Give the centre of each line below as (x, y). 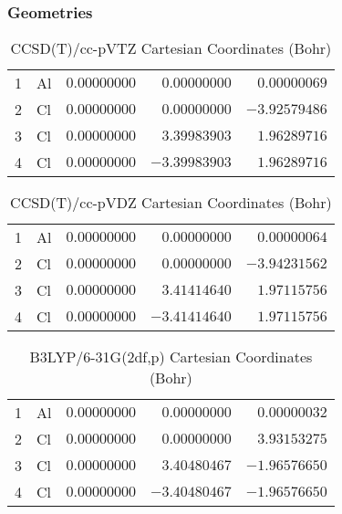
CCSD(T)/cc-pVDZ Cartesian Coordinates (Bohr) (171, 202)
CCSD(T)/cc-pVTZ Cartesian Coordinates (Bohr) (171, 48)
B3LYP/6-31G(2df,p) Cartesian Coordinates (171, 357)
